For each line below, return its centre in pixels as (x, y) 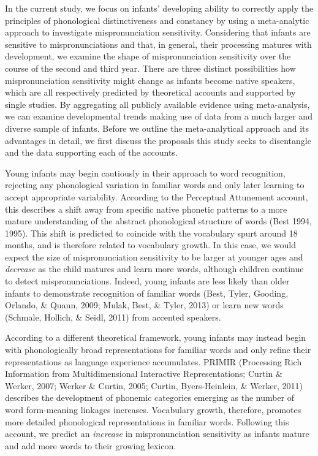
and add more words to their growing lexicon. (91, 445)
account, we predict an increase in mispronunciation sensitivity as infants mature (157, 434)
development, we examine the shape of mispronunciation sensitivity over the (148, 56)
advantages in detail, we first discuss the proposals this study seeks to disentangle (158, 140)
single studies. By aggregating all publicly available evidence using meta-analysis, (157, 104)
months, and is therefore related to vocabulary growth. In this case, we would (150, 245)
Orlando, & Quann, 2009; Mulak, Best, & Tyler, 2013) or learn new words (144, 305)
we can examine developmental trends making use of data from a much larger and (159, 116)
